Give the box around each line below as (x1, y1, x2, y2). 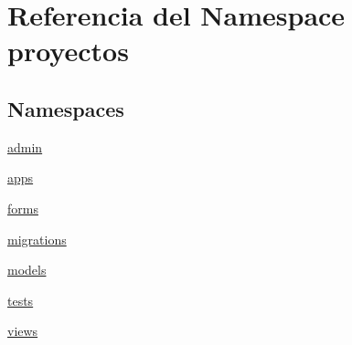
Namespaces (7, 94, 124, 122)
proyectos (7, 32, 129, 69)
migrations (7, 229, 67, 248)
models (7, 260, 47, 279)
